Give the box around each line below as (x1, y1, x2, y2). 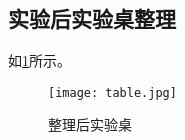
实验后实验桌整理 (8, 3, 176, 34)
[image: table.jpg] (48, 85, 177, 100)
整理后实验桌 (48, 114, 132, 135)
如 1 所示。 (8, 50, 71, 71)
